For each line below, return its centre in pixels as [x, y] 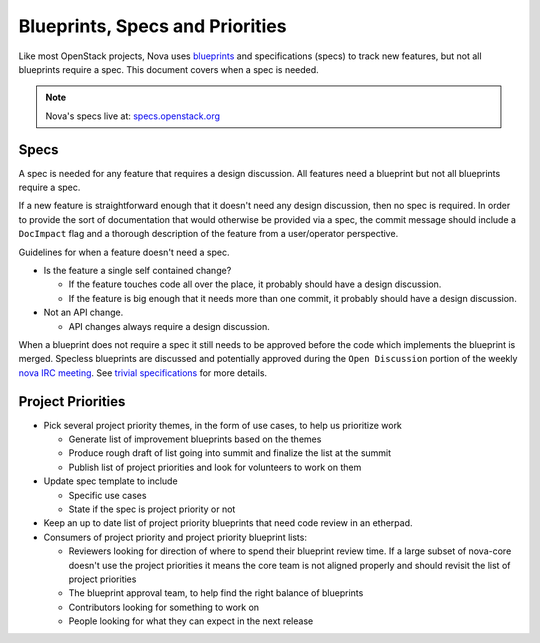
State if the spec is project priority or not [152, 509]
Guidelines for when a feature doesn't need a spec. [124, 252]
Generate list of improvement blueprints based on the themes [195, 439]
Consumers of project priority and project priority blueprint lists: [175, 537]
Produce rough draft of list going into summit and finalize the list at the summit [230, 453]
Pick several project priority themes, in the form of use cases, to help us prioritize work [222, 425]
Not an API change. [83, 312]
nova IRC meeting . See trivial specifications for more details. [143, 372]
